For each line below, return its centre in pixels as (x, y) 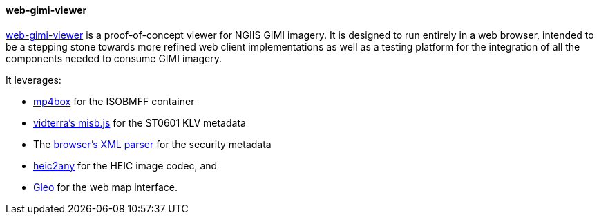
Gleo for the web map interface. (105, 187)
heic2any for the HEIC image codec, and (125, 165)
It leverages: (34, 80)
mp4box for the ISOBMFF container (114, 101)
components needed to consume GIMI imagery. (114, 58)
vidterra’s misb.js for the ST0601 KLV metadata (140, 122)
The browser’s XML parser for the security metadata (152, 144)
